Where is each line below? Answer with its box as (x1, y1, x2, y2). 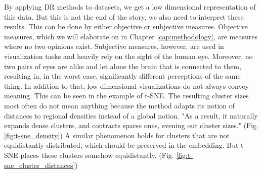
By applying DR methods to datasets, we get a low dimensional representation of (4, 2, 256, 12)
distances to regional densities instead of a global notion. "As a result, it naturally (4, 110, 258, 121)
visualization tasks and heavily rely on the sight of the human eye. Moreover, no (4, 50, 253, 61)
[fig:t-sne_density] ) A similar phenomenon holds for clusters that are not (4, 130, 230, 140)
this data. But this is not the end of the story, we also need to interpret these (4, 11, 244, 22)
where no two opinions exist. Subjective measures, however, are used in (4, 41, 224, 51)
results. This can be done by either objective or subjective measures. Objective (4, 21, 248, 32)
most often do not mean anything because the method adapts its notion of (4, 100, 235, 110)
